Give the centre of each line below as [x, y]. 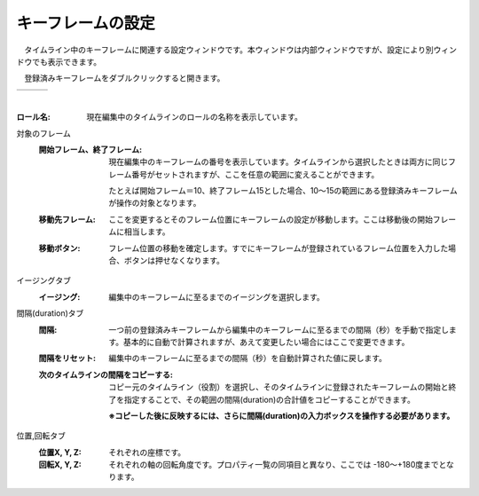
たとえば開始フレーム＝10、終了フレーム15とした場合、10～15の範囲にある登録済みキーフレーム [283, 191]
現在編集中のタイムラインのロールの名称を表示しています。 [195, 117]
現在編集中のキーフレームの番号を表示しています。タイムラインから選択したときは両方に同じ [278, 162]
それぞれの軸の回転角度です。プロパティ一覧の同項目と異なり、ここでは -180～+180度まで [274, 465]
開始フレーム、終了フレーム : [90, 149]
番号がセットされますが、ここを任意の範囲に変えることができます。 [255, 174]
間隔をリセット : [67, 358]
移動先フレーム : [67, 219]
